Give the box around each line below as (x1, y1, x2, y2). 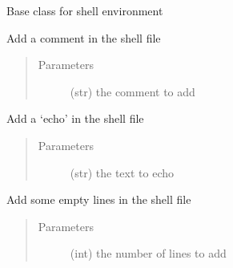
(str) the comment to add (70, 83, 195, 99)
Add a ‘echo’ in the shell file (6, 110, 144, 127)
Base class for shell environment (6, 2, 163, 18)
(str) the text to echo (70, 164, 175, 181)
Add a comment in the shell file (6, 29, 161, 46)
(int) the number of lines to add (70, 245, 227, 262)
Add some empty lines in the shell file (6, 191, 191, 208)
